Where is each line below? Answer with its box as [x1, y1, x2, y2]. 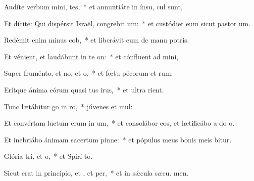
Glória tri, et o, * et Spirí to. [4, 151, 93, 161]
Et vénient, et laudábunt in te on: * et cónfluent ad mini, [4, 51, 179, 61]
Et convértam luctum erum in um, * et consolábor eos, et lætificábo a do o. [4, 118, 235, 128]
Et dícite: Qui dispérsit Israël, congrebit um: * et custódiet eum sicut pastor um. [4, 18, 251, 28]
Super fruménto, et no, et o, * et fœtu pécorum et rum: [4, 68, 173, 78]
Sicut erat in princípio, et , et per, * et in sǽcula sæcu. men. [4, 167, 189, 178]
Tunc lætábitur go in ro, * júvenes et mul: [4, 101, 133, 111]
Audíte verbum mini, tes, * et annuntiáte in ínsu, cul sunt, [4, 1, 183, 11]
